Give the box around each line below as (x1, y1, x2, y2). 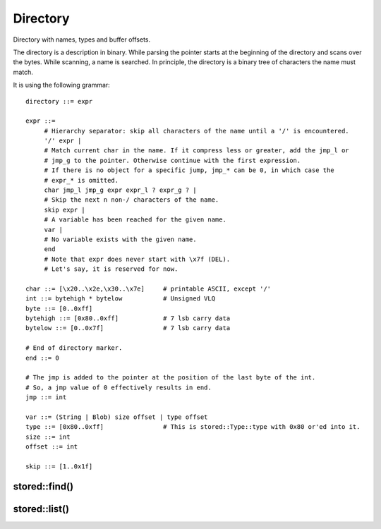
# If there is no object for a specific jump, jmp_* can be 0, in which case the (44, 166, 334, 174)
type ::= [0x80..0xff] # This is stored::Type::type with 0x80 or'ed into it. (25, 423, 361, 431)
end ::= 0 (25, 353, 59, 362)
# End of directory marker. (25, 344, 123, 352)
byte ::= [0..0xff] (25, 304, 93, 312)
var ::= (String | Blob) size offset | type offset (25, 413, 208, 421)
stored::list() (13, 503, 70, 515)
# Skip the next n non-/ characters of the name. (44, 196, 219, 204)
